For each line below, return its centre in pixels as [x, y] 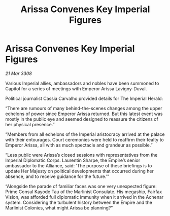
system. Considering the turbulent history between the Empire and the [79, 202]
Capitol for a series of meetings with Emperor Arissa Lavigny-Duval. [76, 88]
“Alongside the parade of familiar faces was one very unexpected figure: [81, 186]
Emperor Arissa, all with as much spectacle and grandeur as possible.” [79, 145]
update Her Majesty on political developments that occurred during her [79, 171]
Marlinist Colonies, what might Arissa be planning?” [59, 208]
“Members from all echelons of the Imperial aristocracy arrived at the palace [85, 134]
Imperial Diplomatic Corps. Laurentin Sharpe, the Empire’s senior [73, 160]
